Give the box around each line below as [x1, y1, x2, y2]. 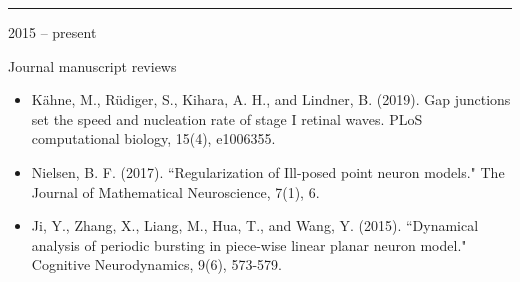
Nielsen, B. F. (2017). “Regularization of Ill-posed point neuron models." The [31, 161, 505, 182]
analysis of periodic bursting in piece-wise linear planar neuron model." [31, 234, 467, 255]
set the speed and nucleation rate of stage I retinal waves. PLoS [31, 108, 423, 129]
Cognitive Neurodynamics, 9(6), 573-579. [31, 254, 282, 275]
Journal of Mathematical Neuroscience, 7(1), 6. [31, 181, 320, 202]
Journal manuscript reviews [8, 55, 177, 76]
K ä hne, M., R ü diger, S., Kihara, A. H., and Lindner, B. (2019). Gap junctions [31, 89, 511, 110]
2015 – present [8, 22, 97, 42]
